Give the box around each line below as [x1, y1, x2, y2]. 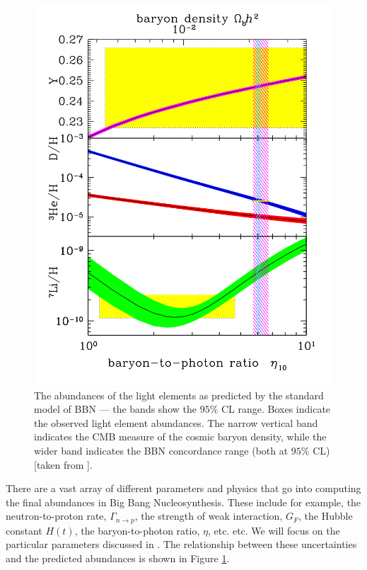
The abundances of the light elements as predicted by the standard [34, 387, 324, 402]
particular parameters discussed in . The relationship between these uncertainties [6, 537, 357, 552]
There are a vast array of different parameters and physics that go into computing [6, 481, 361, 496]
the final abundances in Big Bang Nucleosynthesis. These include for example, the [6, 494, 361, 509]
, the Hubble [298, 508, 353, 523]
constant [6, 523, 42, 537]
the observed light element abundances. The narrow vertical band [34, 415, 318, 430]
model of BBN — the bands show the [34, 401, 197, 416]
